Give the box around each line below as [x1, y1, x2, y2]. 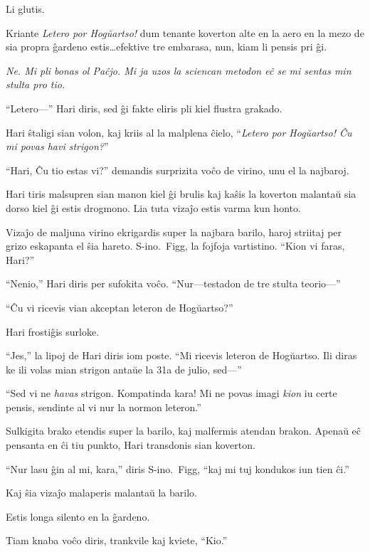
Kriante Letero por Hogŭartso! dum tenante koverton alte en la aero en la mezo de [6, 25, 364, 40]
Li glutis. [6, 1, 45, 16]
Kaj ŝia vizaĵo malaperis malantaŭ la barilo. [6, 485, 197, 500]
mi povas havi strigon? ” [6, 139, 109, 154]
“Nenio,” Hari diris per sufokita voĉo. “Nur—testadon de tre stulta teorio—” [6, 276, 341, 291]
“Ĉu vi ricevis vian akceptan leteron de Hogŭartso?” [6, 299, 233, 314]
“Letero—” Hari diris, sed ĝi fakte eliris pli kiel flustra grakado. [6, 100, 282, 115]
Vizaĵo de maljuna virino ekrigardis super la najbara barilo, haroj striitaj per [6, 224, 342, 239]
